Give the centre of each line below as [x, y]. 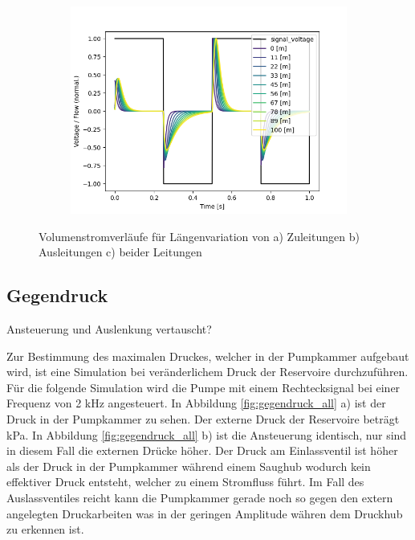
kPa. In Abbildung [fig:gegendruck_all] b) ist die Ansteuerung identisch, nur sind [207, 434]
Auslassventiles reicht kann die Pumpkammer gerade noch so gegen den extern [200, 497]
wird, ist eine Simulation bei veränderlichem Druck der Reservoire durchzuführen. [207, 372]
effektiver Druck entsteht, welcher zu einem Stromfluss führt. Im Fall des [185, 482]
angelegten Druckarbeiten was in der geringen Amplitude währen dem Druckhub [205, 513]
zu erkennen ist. [45, 529]
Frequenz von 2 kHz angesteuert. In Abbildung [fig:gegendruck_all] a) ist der [196, 403]
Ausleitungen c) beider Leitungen [120, 252]
